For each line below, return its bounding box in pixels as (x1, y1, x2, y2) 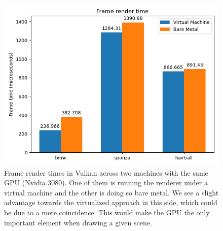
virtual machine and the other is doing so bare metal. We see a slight (4, 187, 219, 197)
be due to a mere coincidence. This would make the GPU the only (4, 207, 210, 217)
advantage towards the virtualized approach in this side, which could (4, 197, 217, 208)
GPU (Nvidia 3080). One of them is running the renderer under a (4, 177, 208, 188)
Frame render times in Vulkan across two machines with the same (4, 167, 208, 178)
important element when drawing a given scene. (4, 217, 152, 227)
